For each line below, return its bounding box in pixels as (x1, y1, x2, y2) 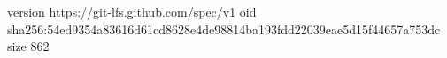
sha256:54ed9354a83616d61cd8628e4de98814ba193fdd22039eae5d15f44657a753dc (7, 19, 441, 38)
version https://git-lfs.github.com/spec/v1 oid (7, 3, 257, 20)
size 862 (7, 37, 50, 55)
